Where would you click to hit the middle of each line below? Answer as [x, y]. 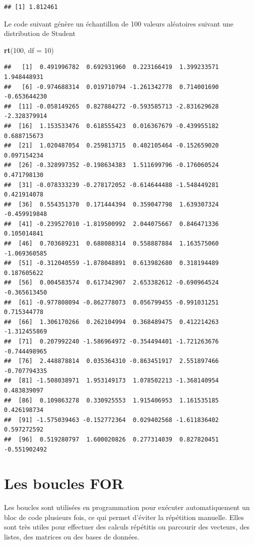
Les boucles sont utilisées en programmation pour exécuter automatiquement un [127, 507]
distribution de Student [40, 33]
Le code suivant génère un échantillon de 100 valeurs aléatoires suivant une [119, 23]
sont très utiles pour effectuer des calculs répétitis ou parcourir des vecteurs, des [127, 527]
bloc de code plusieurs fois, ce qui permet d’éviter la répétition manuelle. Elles [124, 517]
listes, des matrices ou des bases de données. [72, 537]
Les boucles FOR [64, 483]
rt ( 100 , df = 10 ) [29, 50]
